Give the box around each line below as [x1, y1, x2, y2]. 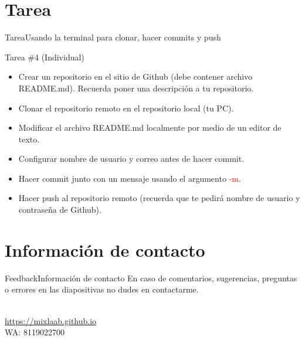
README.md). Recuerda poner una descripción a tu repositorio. [18, 81, 254, 94]
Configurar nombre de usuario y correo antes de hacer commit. [18, 152, 245, 165]
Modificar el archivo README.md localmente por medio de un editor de [18, 121, 282, 134]
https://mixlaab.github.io [5, 314, 97, 327]
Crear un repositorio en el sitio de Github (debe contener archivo [18, 70, 253, 83]
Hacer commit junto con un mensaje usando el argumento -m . [18, 172, 241, 184]
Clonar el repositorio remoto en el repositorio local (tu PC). [18, 101, 234, 114]
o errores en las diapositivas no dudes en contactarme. [5, 283, 199, 295]
